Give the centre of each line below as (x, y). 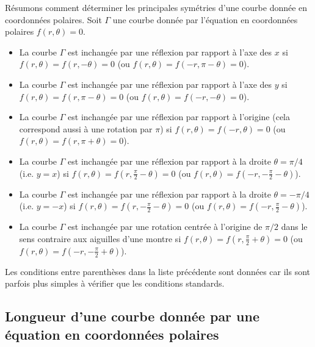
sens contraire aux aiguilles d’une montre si (100, 238)
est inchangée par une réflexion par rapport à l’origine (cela (179, 117)
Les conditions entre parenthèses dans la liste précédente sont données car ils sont (157, 271)
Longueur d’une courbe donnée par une (132, 316)
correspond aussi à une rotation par (86, 128)
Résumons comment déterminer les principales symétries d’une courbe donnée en (156, 7)
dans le (294, 227)
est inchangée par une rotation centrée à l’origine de (165, 227)
